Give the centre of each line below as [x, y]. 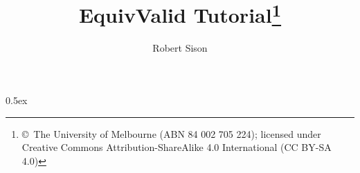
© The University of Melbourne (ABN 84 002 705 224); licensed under [171, 133]
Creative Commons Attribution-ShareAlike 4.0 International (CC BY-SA [177, 147]
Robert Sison [180, 48]
